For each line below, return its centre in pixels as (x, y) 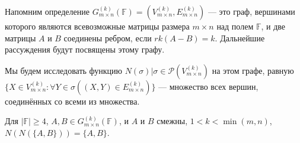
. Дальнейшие (240, 38)
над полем (235, 26)
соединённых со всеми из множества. (72, 101)
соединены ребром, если (108, 38)
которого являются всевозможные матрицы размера (97, 26)
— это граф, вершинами (251, 11)
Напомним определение (47, 11)
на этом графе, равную (253, 70)
